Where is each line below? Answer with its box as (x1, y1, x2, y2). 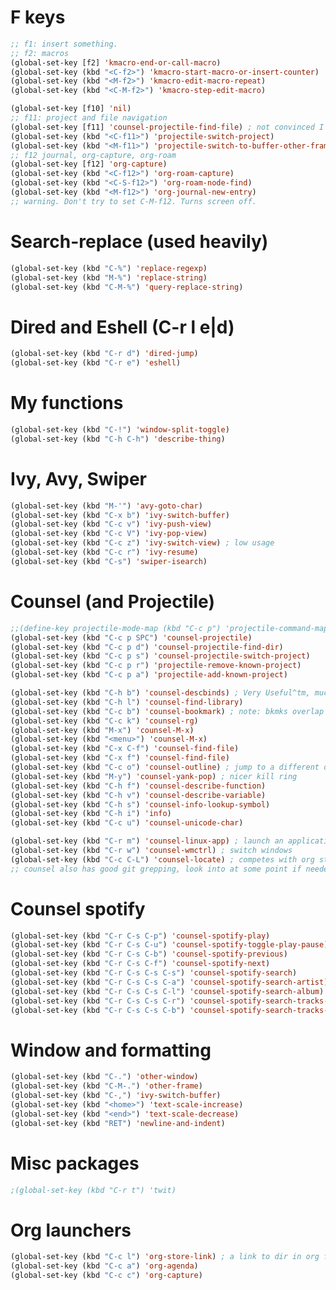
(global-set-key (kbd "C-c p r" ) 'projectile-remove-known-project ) (10, 661, 302, 671)
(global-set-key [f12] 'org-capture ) (10, 159, 168, 170)
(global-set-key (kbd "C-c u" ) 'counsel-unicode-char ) (10, 818, 244, 828)
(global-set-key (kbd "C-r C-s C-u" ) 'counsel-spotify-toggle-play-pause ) (10, 940, 329, 950)
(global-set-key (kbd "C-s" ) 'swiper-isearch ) (10, 556, 208, 566)
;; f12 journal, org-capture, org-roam (10, 150, 177, 160)
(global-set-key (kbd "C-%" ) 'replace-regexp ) (10, 263, 208, 273)
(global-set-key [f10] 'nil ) (10, 104, 132, 114)
